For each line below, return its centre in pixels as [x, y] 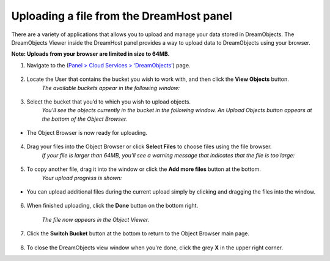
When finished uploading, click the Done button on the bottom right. [112, 206]
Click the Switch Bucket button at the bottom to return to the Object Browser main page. [138, 233]
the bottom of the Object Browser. [85, 119]
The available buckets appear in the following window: [111, 88]
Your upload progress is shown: [82, 178]
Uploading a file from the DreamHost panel [122, 16]
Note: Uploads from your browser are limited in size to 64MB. [91, 54]
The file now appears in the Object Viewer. [96, 219]
